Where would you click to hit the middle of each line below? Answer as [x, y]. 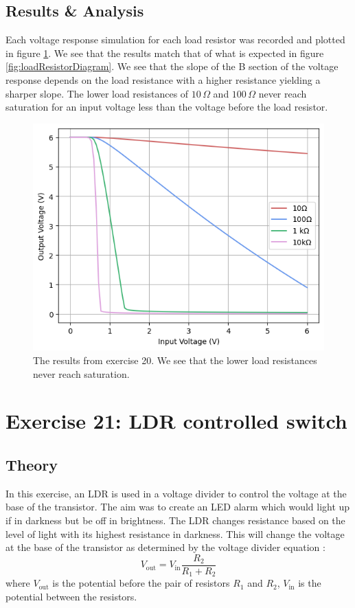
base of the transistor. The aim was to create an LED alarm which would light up [178, 507]
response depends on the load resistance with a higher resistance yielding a [163, 79]
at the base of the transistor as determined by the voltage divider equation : [165, 547]
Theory [32, 464]
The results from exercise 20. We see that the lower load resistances [175, 360]
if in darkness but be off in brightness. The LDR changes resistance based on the [175, 520]
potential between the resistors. [71, 596]
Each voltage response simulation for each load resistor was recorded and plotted [175, 40]
